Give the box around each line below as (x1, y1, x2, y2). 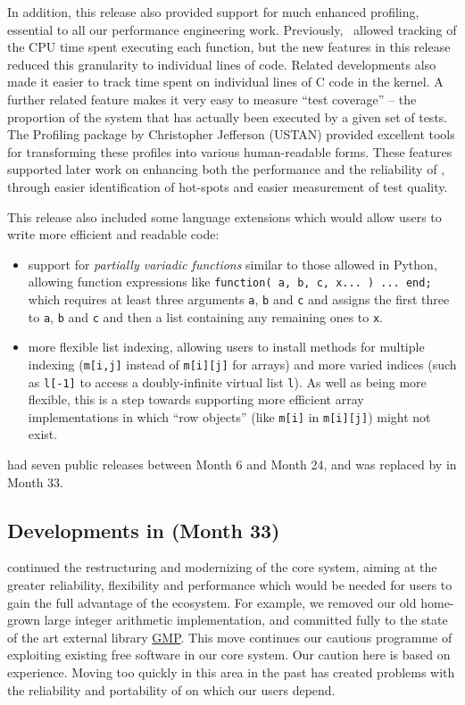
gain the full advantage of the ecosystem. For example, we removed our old (7, 593, 417, 611)
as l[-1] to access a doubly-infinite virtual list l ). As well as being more (28, 372, 427, 391)
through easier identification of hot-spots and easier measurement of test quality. (7, 177, 448, 195)
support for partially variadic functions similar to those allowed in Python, (28, 254, 437, 273)
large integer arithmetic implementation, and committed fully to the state (44, 610, 448, 629)
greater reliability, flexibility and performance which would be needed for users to (7, 576, 453, 594)
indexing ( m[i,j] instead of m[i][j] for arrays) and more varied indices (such (28, 354, 457, 373)
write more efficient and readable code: (7, 225, 220, 244)
